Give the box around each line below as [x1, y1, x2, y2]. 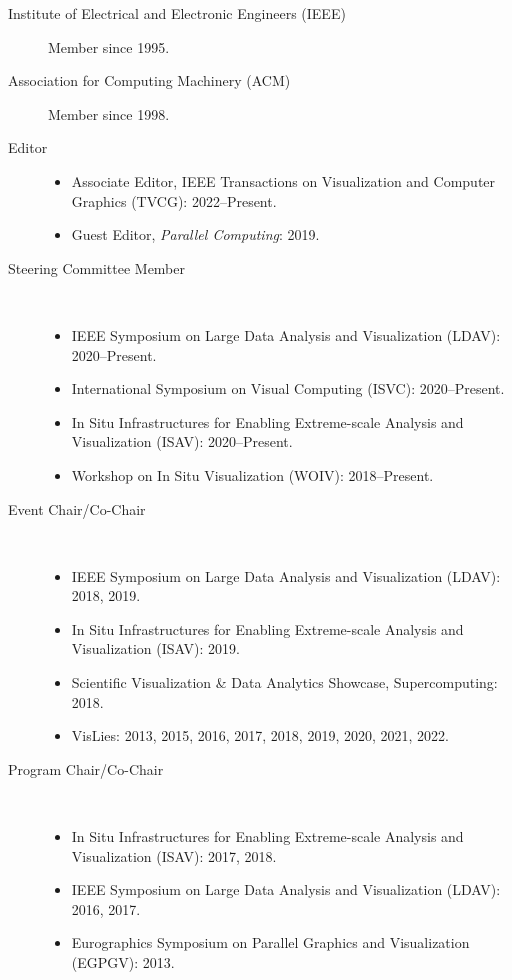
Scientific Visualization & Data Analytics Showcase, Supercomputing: [71, 672, 498, 693]
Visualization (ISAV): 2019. [71, 638, 240, 659]
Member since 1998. [48, 103, 170, 124]
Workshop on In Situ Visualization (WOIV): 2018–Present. [71, 464, 434, 485]
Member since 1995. [48, 36, 170, 57]
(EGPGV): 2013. [71, 952, 175, 972]
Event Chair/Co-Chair [8, 498, 146, 519]
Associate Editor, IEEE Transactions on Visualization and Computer [71, 170, 496, 191]
